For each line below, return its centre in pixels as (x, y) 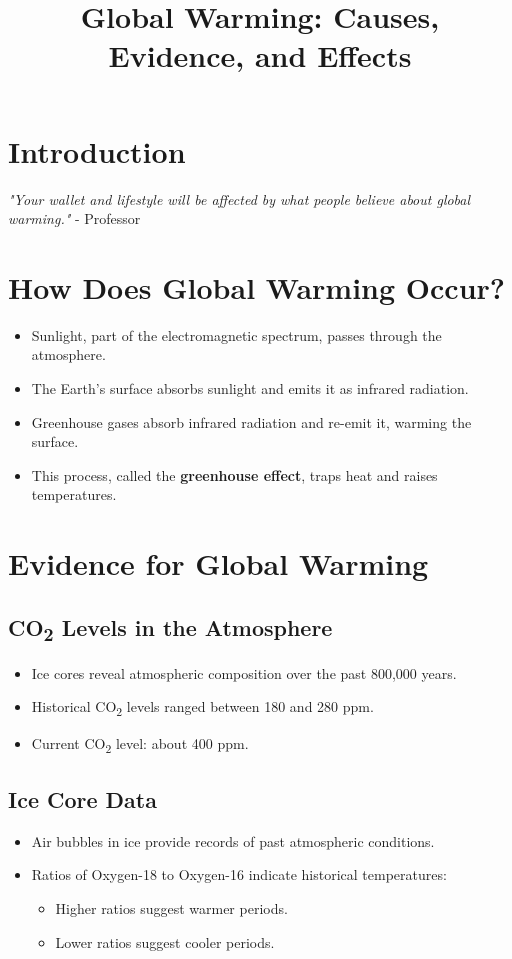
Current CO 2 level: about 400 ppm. (140, 744)
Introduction (97, 150)
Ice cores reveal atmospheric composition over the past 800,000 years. (244, 672)
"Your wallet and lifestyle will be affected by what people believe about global (239, 198)
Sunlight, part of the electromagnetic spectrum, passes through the (236, 334)
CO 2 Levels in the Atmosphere (170, 628)
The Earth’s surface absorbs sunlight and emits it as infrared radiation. (250, 388)
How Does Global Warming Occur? (257, 286)
